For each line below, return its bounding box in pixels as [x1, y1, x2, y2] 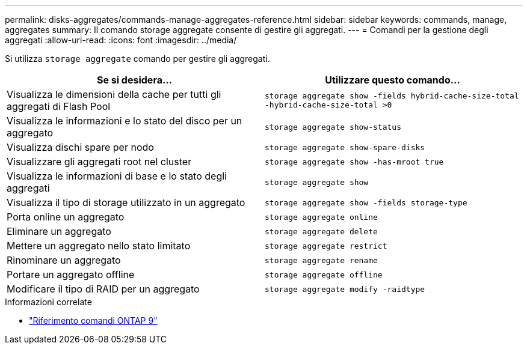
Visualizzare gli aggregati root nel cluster [7, 156, 192, 168]
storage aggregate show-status [265, 122, 401, 132]
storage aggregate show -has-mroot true [265, 157, 444, 166]
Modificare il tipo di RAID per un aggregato [7, 283, 200, 295]
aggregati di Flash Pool [7, 100, 111, 112]
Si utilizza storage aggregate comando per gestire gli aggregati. [5, 53, 270, 64]
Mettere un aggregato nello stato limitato [7, 240, 191, 252]
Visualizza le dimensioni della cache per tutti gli [7, 88, 221, 100]
